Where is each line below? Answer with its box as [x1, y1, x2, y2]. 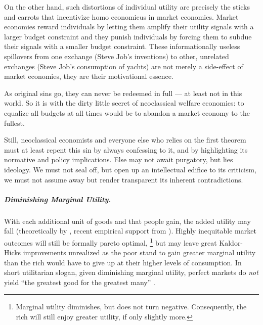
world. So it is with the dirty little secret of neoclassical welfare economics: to [4, 98, 244, 108]
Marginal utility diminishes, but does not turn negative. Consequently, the [16, 301, 247, 312]
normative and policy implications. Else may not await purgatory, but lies [4, 154, 233, 165]
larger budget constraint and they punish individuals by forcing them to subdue [4, 31, 252, 41]
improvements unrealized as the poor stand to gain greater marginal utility [23, 247, 256, 258]
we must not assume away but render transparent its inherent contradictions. [4, 174, 243, 184]
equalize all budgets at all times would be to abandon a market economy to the [4, 107, 250, 118]
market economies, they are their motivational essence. [4, 71, 173, 81]
